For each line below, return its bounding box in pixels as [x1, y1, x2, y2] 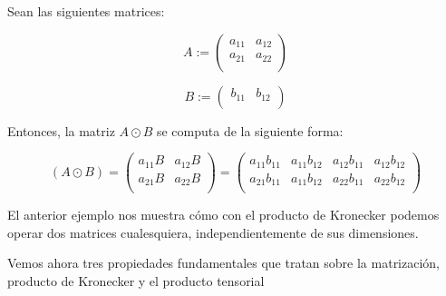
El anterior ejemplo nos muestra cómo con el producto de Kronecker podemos [7, 205, 440, 224]
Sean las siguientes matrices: [7, 2, 165, 20]
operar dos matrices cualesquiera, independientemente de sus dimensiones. [7, 222, 419, 242]
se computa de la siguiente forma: [156, 121, 344, 140]
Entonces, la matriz [7, 121, 115, 140]
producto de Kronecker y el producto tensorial [7, 271, 265, 291]
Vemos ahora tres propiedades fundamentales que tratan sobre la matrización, [7, 253, 441, 272]
